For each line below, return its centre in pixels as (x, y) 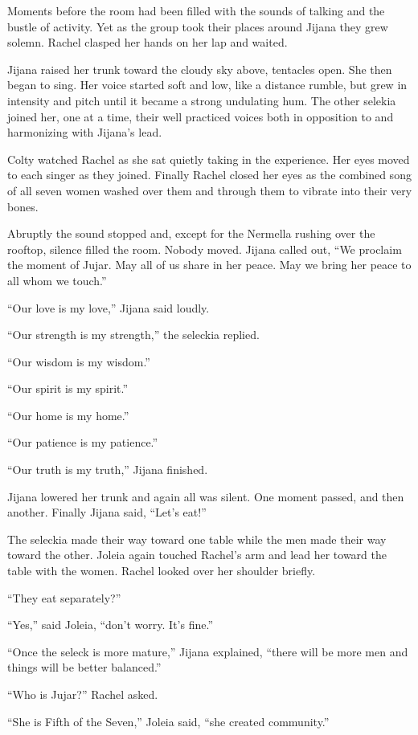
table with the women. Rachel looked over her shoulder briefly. (162, 571)
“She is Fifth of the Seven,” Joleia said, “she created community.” (168, 721)
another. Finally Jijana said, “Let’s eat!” (107, 512)
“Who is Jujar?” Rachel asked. (83, 694)
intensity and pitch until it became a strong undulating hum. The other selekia (202, 100)
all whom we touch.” (57, 280)
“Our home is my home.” (68, 415)
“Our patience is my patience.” (83, 442)
